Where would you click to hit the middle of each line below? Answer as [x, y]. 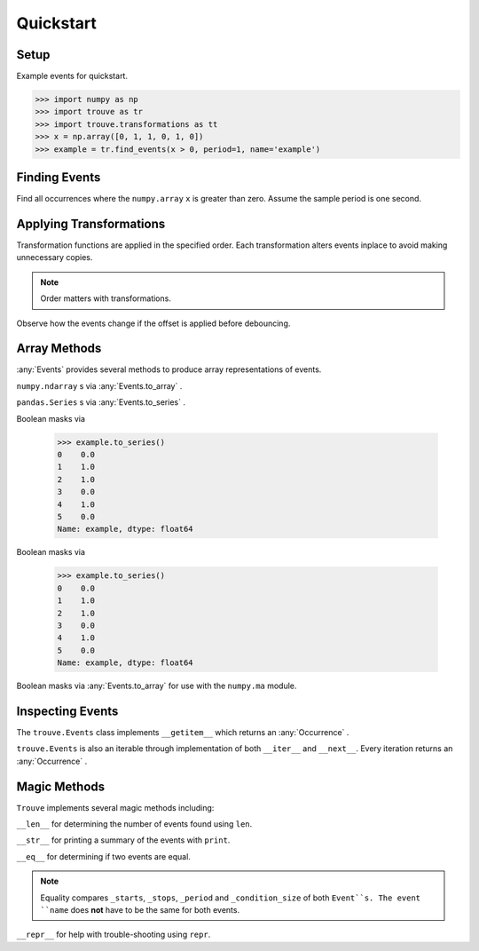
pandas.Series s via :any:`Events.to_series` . [101, 402]
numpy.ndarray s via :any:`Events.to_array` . [99, 385]
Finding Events [59, 178]
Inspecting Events [67, 711]
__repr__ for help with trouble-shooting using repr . [114, 935]
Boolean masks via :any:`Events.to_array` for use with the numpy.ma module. [157, 686]
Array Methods [59, 349]
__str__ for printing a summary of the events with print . [123, 840]
